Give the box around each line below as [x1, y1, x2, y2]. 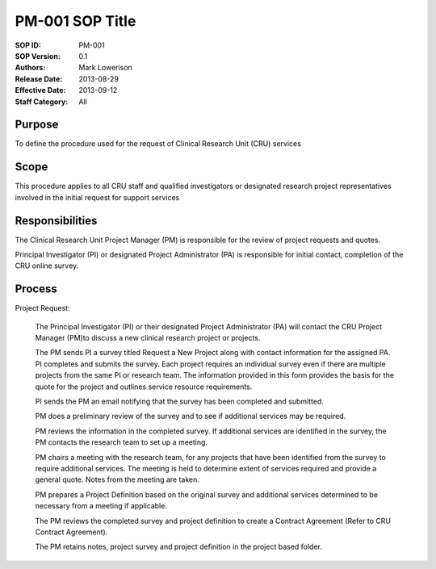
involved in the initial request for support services [15, 192, 180, 202]
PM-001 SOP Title [15, 12, 136, 30]
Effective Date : [15, 86, 66, 95]
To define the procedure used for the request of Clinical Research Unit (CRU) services [15, 139, 302, 149]
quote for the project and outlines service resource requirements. [35, 382, 253, 391]
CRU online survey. [15, 261, 79, 270]
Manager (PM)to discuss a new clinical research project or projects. [35, 333, 261, 343]
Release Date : [15, 73, 63, 84]
